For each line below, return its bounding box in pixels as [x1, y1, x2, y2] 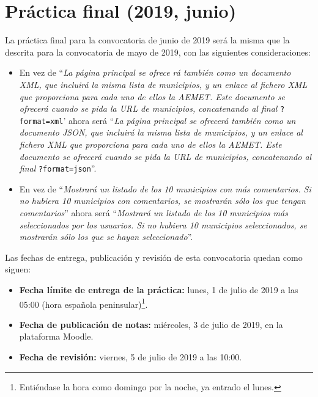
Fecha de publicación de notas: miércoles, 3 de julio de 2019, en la [19, 318, 283, 330]
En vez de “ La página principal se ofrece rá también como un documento [19, 66, 291, 79]
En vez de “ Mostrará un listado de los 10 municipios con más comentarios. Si [19, 182, 311, 195]
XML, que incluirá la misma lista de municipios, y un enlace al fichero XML [19, 78, 308, 90]
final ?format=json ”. [19, 162, 97, 175]
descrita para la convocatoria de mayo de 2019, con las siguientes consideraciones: [5, 45, 311, 58]
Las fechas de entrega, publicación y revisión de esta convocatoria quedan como [5, 250, 303, 263]
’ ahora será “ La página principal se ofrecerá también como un [63, 114, 296, 126]
